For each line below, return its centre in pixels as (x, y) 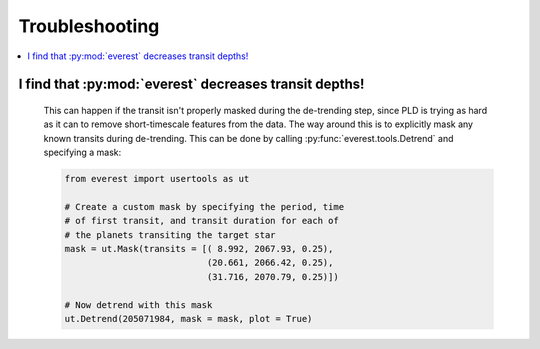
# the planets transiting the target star (170, 234)
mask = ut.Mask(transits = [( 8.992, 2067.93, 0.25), (199, 249)
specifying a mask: (82, 152)
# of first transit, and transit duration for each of (201, 221)
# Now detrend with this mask (138, 304)
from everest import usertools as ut (157, 179)
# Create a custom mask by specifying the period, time (204, 206)
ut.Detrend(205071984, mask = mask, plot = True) (188, 319)
